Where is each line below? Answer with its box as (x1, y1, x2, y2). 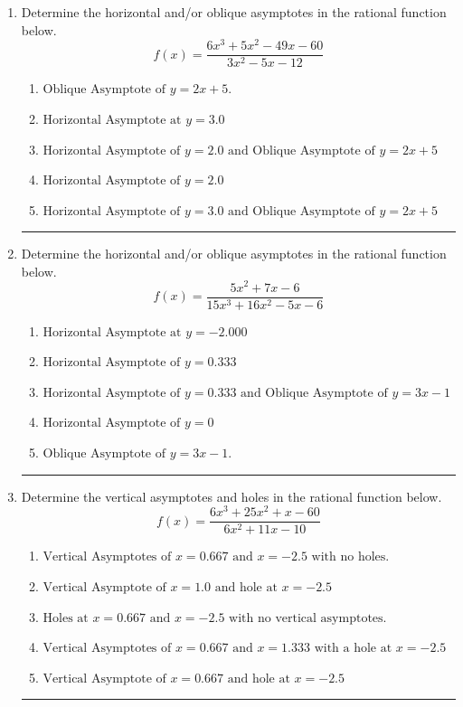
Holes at (43, 611, 89, 625)
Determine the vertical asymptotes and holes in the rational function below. (21, 486, 442, 505)
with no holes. (311, 551, 390, 564)
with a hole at (314, 642, 392, 655)
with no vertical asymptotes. (229, 611, 387, 625)
